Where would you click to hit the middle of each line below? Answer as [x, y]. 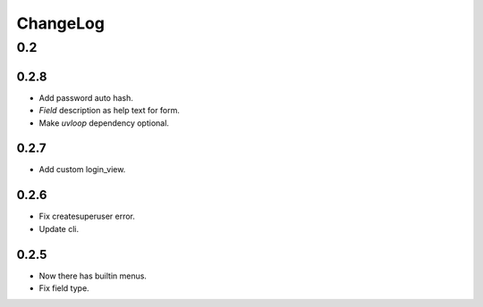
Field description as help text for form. [110, 111]
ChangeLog [60, 23]
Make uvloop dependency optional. [104, 123]
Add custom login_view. [82, 170]
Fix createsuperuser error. [87, 216]
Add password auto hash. [86, 97]
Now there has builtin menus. [93, 276]
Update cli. [59, 228]
